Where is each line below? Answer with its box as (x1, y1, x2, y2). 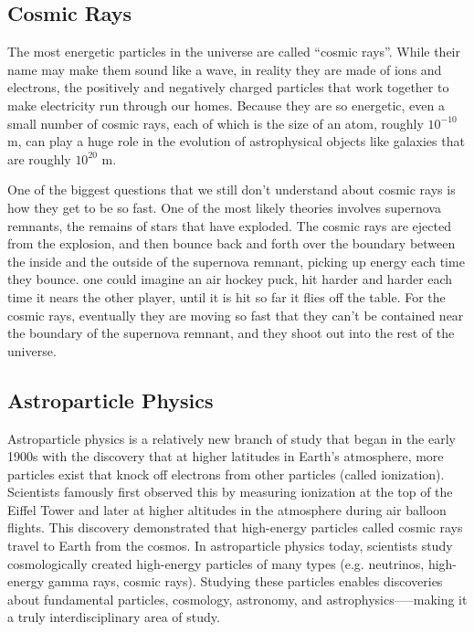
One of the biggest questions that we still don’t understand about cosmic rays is (7, 180, 456, 199)
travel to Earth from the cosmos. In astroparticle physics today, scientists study (7, 536, 453, 555)
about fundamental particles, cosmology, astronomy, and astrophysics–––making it (7, 589, 468, 608)
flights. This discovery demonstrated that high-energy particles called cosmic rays (7, 518, 463, 537)
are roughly (7, 149, 71, 168)
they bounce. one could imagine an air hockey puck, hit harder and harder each (7, 269, 453, 289)
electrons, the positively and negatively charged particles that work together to (7, 78, 449, 97)
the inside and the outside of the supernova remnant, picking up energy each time (7, 251, 465, 270)
